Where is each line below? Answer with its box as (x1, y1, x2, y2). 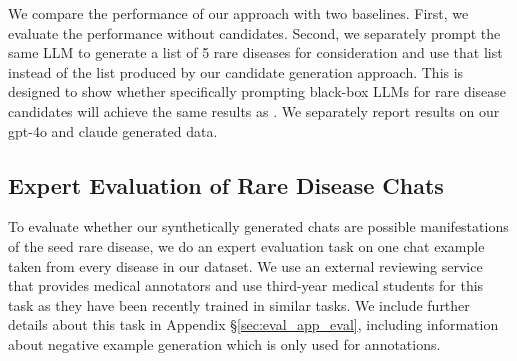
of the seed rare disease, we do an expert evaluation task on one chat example (8, 235, 485, 256)
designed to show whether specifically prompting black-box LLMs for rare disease (8, 81, 507, 102)
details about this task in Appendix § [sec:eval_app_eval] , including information (8, 314, 499, 335)
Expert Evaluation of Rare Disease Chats (8, 169, 444, 200)
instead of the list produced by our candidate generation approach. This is (8, 61, 464, 82)
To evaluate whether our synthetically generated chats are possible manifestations (8, 216, 509, 237)
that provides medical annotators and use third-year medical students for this (8, 275, 484, 296)
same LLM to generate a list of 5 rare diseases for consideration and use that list (8, 42, 503, 63)
